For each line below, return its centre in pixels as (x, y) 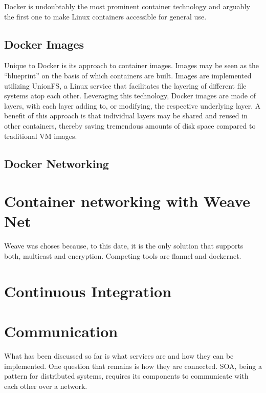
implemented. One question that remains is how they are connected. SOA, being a (133, 366)
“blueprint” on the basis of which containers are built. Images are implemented (128, 75)
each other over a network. (46, 386)
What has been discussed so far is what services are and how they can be (119, 355)
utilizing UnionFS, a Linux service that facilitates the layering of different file (125, 85)
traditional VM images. (41, 136)
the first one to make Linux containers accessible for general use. (105, 16)
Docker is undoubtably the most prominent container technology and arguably (127, 6)
